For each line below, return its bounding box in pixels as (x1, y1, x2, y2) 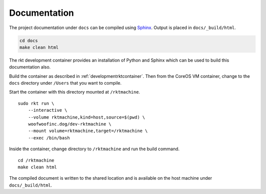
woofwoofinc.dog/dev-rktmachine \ (28, 121, 112, 127)
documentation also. (9, 64, 51, 70)
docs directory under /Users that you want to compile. (9, 80, 122, 86)
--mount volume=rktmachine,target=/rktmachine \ (28, 128, 148, 134)
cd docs (19, 37, 38, 43)
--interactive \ (28, 107, 67, 113)
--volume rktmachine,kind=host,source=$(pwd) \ (28, 114, 145, 120)
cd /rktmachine (18, 158, 55, 163)
